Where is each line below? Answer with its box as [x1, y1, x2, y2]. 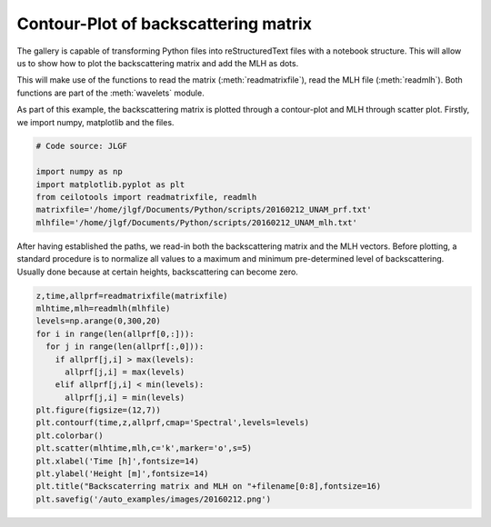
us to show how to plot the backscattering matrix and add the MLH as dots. [16, 57, 299, 68]
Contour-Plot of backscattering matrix [16, 14, 313, 34]
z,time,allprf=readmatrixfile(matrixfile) [35, 291, 228, 301]
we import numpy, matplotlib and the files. [16, 116, 175, 127]
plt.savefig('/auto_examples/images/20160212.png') [35, 493, 272, 504]
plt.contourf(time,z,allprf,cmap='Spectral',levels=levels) [35, 418, 310, 428]
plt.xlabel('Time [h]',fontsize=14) [35, 455, 200, 466]
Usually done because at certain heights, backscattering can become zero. [16, 266, 299, 277]
